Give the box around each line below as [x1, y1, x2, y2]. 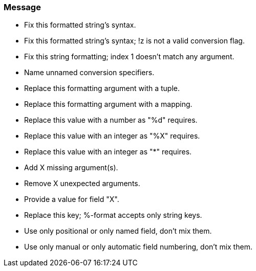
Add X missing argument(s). [24, 163, 118, 172]
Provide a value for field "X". [24, 195, 119, 204]
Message [4, 2, 41, 12]
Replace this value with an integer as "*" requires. [24, 147, 192, 156]
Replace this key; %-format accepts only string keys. [24, 211, 202, 220]
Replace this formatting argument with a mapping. [24, 100, 193, 109]
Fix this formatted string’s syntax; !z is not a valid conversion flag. [24, 36, 245, 46]
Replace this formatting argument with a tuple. [24, 84, 180, 93]
